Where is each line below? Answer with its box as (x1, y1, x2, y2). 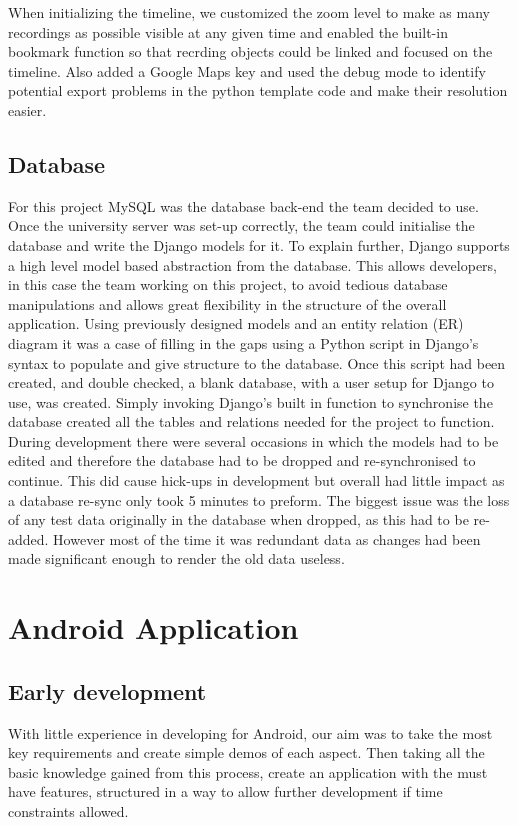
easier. (8, 99, 47, 120)
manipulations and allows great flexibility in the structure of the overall (8, 293, 447, 314)
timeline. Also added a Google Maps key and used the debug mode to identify (8, 60, 486, 81)
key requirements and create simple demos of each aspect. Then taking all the (8, 742, 485, 763)
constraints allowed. (8, 801, 129, 821)
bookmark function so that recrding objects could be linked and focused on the (8, 41, 493, 62)
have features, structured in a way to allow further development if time (8, 781, 443, 802)
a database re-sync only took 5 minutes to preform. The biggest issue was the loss (8, 489, 510, 510)
